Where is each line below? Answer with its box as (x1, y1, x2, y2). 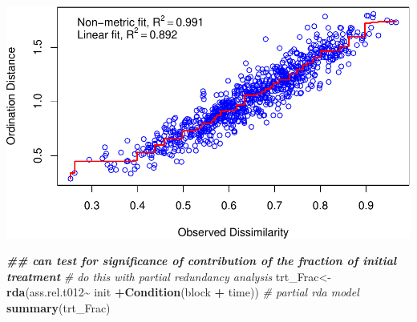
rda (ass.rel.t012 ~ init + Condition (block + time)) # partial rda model (6, 284, 359, 300)
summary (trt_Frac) (6, 299, 111, 316)
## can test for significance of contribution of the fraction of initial (6, 252, 397, 269)
